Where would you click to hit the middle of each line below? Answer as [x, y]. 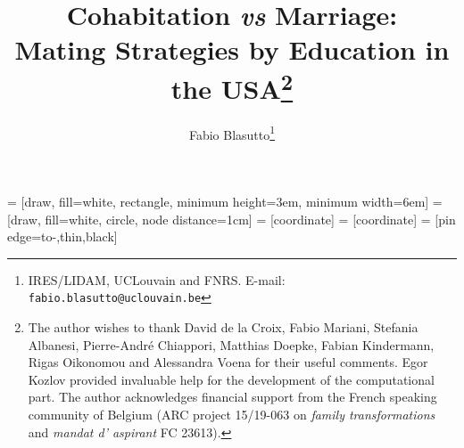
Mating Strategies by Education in [232, 49]
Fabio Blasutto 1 [232, 133]
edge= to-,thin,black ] [62, 236]
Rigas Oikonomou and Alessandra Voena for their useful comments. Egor [228, 362]
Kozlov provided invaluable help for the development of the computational [231, 379]
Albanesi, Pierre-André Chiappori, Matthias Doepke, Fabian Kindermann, [231, 344]
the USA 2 [232, 86]
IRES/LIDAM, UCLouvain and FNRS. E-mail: [157, 279]
